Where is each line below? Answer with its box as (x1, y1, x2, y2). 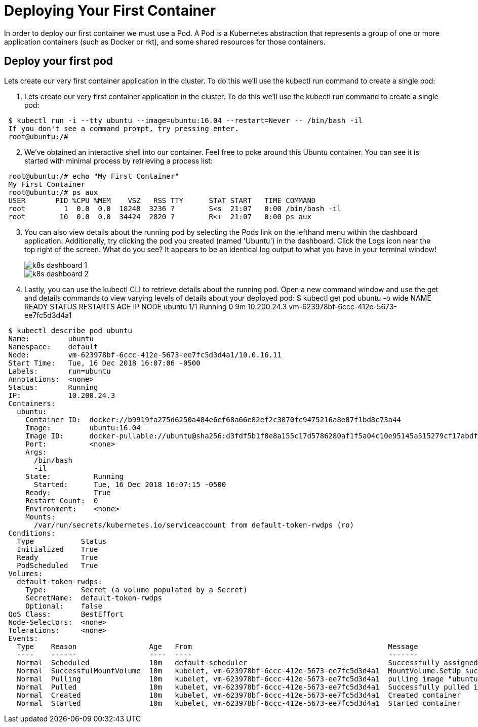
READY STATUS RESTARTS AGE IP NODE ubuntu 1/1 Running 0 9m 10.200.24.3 (24, 302, 287, 311)
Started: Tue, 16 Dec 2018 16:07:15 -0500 (34, 480, 226, 489)
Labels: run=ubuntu (8, 367, 111, 375)
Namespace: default (8, 342, 98, 351)
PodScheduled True (17, 561, 98, 570)
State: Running (25, 472, 124, 480)
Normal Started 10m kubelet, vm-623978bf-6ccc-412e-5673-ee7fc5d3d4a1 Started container (17, 699, 461, 707)
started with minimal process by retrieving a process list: (24, 156, 213, 165)
